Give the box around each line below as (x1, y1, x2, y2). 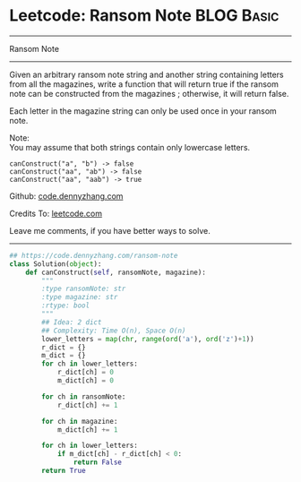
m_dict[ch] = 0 (56, 376, 115, 385)
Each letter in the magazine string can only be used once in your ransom (9, 105, 278, 116)
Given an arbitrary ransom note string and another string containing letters (9, 69, 284, 80)
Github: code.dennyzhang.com (9, 190, 124, 202)
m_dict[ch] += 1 (56, 425, 118, 435)
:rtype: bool (41, 301, 90, 310)
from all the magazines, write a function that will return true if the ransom (9, 78, 279, 90)
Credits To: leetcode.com (9, 208, 103, 219)
